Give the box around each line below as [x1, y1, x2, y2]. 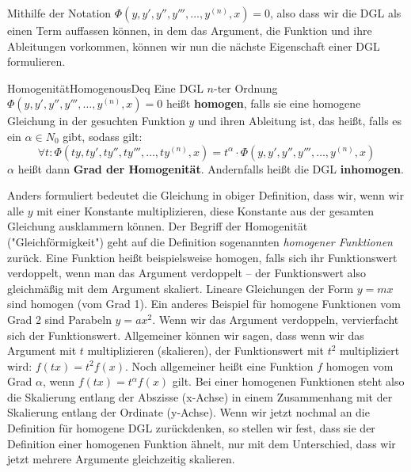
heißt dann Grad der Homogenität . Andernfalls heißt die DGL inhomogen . [17, 160, 404, 177]
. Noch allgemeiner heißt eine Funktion [125, 357, 314, 374]
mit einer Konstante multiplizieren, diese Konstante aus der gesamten [36, 202, 375, 219]
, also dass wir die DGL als [270, 5, 401, 21]
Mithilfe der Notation [7, 5, 112, 21]
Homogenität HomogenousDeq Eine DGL [7, 79, 204, 96]
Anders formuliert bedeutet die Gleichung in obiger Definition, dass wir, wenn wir [7, 187, 404, 204]
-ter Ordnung [213, 79, 278, 96]
